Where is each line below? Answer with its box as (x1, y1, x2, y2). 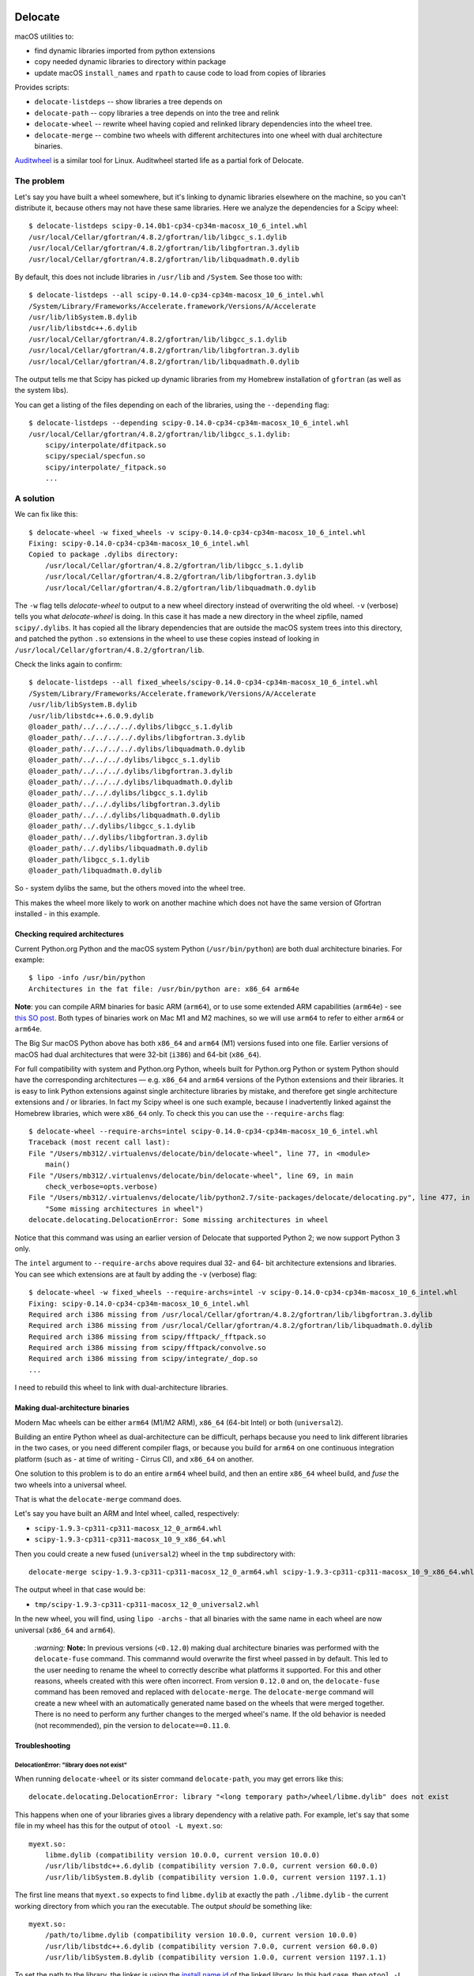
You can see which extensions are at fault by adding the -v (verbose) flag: (14, 1269, 258, 1279)
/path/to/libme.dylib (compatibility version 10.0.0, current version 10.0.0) (44, 1931, 358, 1940)
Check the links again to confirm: (14, 659, 122, 669)
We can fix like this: (14, 510, 78, 519)
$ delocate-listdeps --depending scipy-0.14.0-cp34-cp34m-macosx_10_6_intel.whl (28, 419, 350, 428)
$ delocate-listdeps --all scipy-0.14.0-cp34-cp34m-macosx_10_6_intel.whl (28, 291, 325, 300)
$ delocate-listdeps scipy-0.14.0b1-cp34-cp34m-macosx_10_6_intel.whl (28, 221, 308, 231)
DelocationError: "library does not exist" (14, 1761, 128, 1770)
